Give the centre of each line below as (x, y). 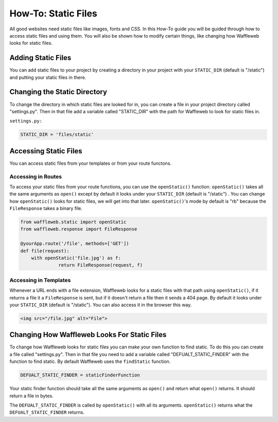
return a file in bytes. (31, 396)
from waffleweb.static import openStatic (73, 222)
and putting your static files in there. (48, 77)
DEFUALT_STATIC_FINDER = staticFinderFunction (80, 375)
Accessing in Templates (40, 280)
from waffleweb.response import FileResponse (79, 229)
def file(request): (45, 251)
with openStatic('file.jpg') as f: (76, 258)
